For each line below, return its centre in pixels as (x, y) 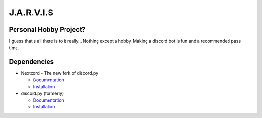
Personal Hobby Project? (47, 30)
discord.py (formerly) (42, 93)
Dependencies (32, 62)
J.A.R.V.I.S (31, 13)
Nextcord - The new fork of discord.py (60, 73)
